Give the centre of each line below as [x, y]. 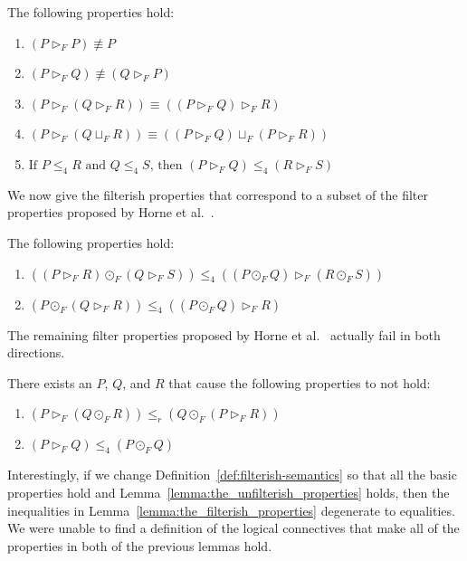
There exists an [50, 382]
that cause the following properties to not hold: [300, 382]
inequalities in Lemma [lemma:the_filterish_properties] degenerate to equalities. [231, 510]
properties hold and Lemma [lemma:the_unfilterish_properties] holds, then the [229, 492]
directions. [36, 352]
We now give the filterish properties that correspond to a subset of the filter [218, 194]
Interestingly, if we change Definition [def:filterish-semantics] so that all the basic [232, 475]
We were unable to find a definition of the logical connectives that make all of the [233, 528]
